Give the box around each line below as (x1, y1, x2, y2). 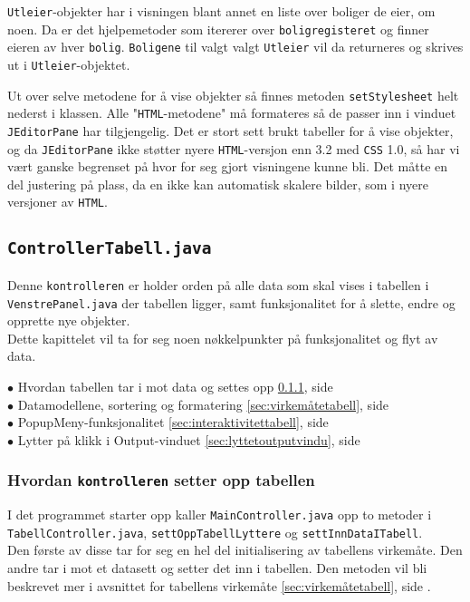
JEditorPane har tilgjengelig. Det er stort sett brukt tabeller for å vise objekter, (7, 121, 454, 140)
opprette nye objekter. (7, 311, 130, 330)
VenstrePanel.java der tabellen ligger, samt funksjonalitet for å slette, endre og (7, 293, 456, 312)
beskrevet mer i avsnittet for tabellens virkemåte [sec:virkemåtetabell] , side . (7, 576, 431, 595)
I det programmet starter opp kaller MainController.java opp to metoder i (7, 505, 432, 524)
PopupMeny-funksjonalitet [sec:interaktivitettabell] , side (17, 413, 329, 432)
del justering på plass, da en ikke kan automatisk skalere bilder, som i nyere (7, 174, 428, 193)
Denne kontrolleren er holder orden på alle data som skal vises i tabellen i (7, 275, 429, 294)
